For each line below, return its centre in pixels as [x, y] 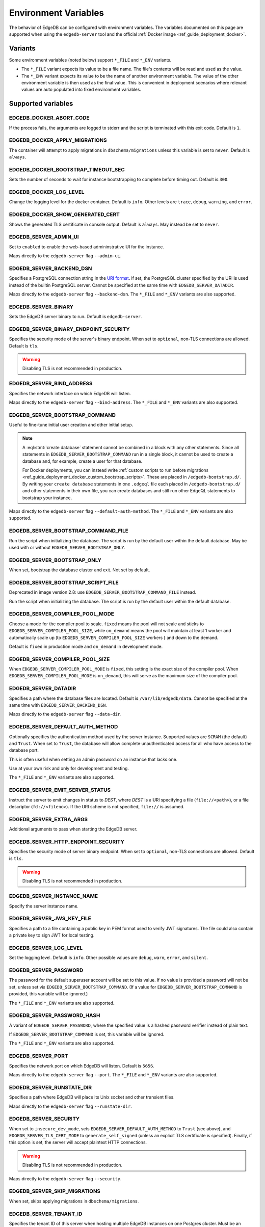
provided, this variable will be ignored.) [49, 994]
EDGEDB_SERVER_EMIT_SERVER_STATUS [60, 790]
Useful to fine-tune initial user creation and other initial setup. [71, 425]
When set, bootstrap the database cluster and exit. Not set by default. [79, 570]
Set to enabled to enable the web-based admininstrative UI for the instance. [87, 247]
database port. [24, 750]
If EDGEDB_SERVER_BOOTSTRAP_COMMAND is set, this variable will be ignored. [87, 1034]
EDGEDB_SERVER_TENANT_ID [46, 1214]
